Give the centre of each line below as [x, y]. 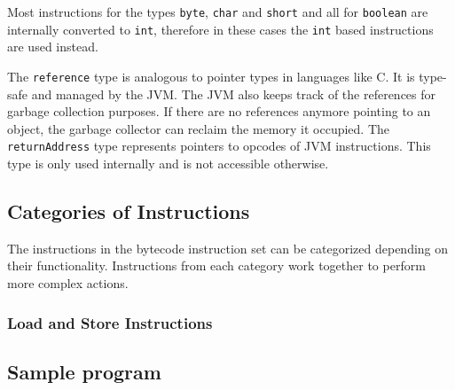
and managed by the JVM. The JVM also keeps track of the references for [234, 94]
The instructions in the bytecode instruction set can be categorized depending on [228, 248]
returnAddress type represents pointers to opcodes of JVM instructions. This [219, 146]
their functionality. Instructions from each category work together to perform [216, 265]
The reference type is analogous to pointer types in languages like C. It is [211, 76]
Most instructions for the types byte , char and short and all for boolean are [218, 12]
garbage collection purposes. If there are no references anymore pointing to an [219, 111]
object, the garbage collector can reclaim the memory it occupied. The [199, 128]
